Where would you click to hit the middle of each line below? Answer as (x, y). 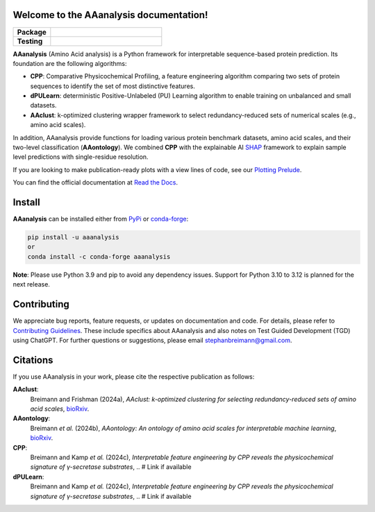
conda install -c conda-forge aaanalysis (99, 256)
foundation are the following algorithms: (70, 63)
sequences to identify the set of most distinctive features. (113, 86)
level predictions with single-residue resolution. (81, 157)
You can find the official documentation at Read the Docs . (95, 182)
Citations (33, 360)
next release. (31, 284)
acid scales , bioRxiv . (60, 409)
